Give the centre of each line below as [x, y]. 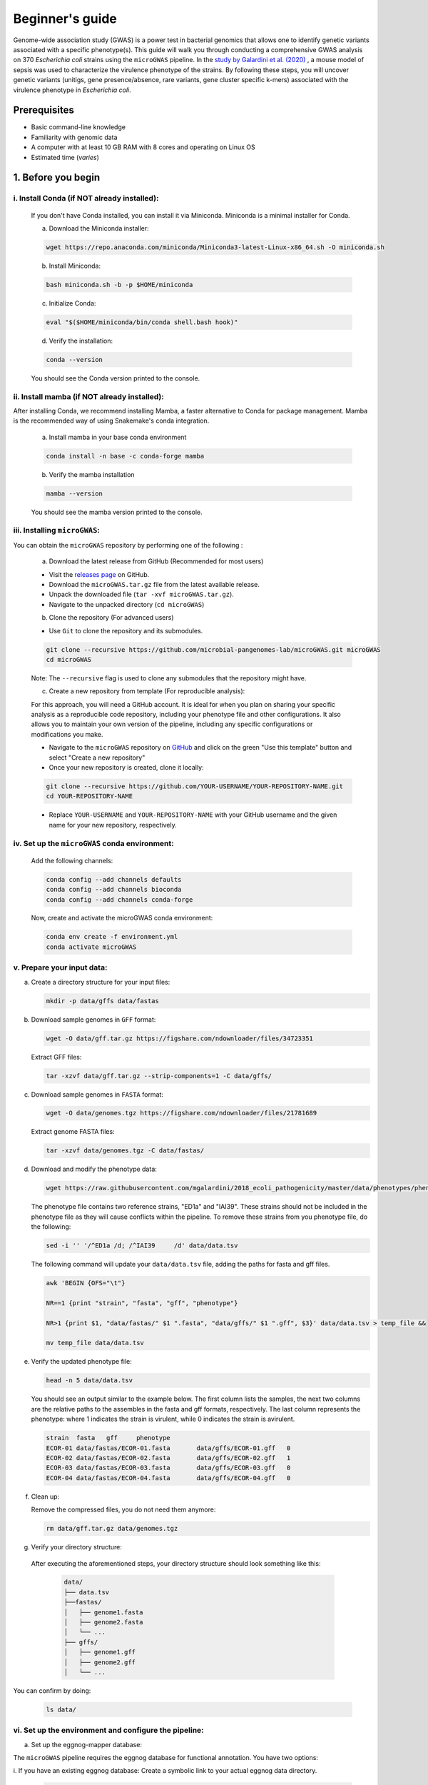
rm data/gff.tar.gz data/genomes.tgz [112, 1529]
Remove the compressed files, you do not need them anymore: [123, 1509]
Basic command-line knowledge [78, 127]
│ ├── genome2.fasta [103, 1622]
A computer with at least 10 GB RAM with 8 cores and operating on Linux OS [143, 147]
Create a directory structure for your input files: [101, 982]
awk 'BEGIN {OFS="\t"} [86, 1283]
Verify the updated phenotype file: [81, 1362]
